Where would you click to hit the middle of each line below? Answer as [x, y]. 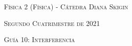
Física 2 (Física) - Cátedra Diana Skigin [66, 6]
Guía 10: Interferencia [40, 39]
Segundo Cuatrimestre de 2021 [52, 23]
